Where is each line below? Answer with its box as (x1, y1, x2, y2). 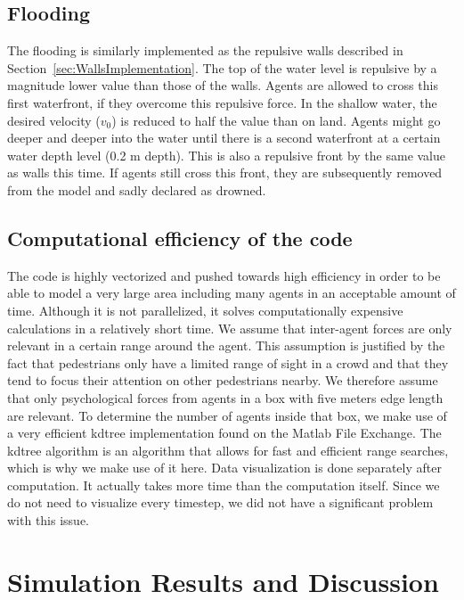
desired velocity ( (7, 111, 101, 129)
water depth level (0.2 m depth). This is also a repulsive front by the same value (7, 145, 446, 164)
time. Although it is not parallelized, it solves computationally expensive (7, 300, 403, 319)
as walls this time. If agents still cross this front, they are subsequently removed (7, 163, 443, 182)
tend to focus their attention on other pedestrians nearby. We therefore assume (7, 371, 438, 390)
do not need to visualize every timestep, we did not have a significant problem (7, 493, 434, 512)
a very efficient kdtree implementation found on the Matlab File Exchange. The (7, 423, 442, 442)
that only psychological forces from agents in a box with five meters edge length (7, 388, 444, 407)
